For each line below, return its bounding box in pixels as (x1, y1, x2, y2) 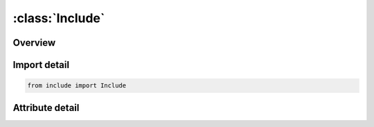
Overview (12, 37, 56, 49)
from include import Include (27, 82, 127, 90)
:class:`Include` (12, 10, 105, 26)
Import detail (12, 59, 69, 71)
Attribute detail (12, 101, 80, 114)
